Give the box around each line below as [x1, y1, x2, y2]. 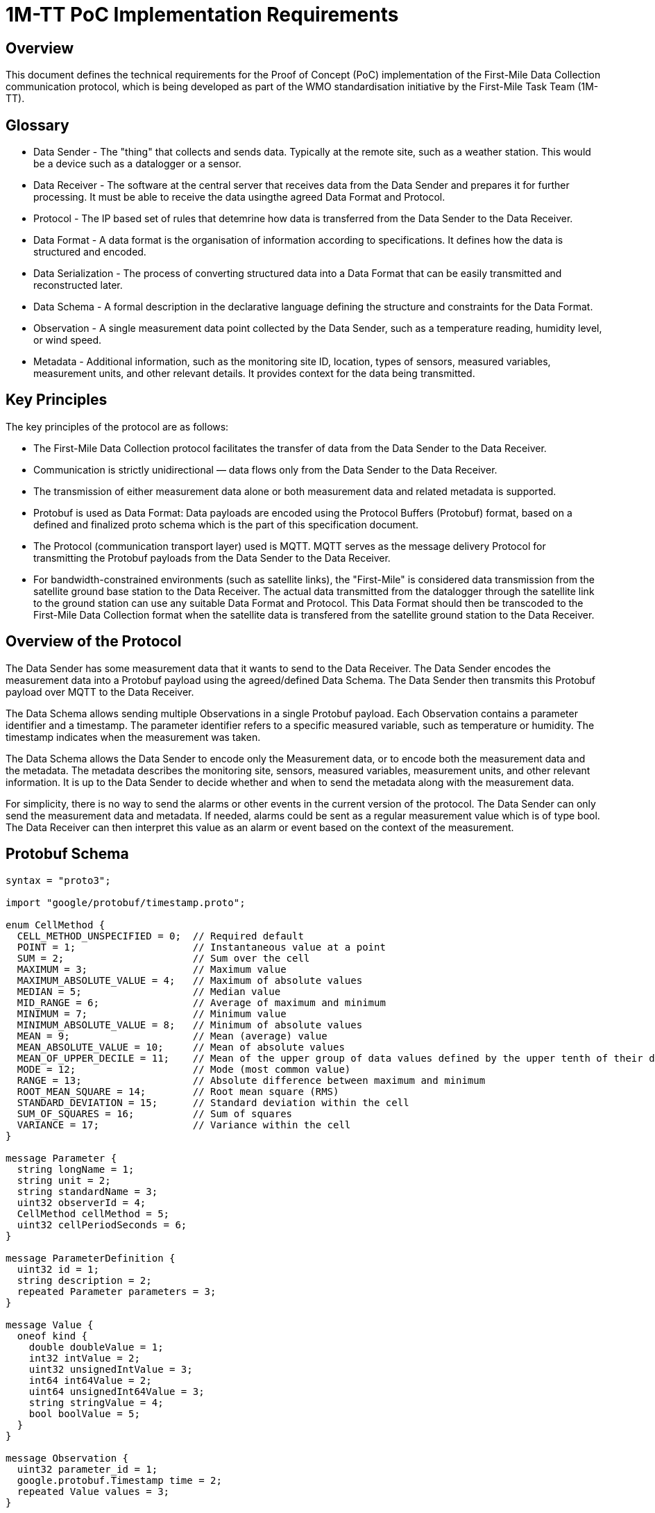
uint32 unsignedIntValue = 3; [28, 1363, 193, 1375]
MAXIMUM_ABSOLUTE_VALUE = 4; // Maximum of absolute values [17, 974, 363, 986]
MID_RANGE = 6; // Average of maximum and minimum [17, 996, 386, 1008]
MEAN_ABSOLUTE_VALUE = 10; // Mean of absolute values [17, 1041, 345, 1053]
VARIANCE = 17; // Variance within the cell [17, 1119, 351, 1130]
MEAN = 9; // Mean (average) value [17, 1030, 327, 1042]
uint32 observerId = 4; [17, 1196, 146, 1208]
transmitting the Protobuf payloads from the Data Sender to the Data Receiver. [33, 551, 391, 564]
